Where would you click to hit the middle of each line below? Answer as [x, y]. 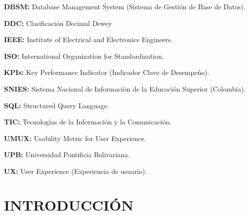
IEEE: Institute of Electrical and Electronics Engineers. [89, 39]
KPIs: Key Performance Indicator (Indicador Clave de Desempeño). [107, 72]
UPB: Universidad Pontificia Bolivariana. [67, 155]
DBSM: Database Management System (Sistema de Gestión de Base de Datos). [125, 6]
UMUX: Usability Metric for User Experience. [75, 138]
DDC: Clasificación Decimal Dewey [58, 23]
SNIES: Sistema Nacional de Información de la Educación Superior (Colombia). [125, 88]
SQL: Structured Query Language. [57, 105]
